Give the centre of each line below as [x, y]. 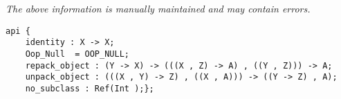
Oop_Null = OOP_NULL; [77, 54]
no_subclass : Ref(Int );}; [90, 88]
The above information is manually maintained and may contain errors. [158, 8]
